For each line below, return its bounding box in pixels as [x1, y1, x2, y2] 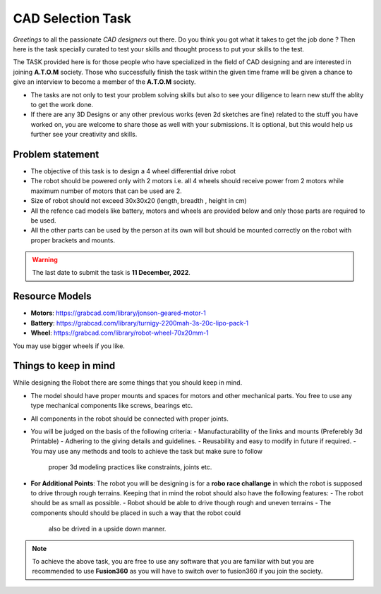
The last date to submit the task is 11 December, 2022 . [32, 268, 190, 277]
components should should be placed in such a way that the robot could [30, 508, 241, 517]
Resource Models [13, 290, 92, 302]
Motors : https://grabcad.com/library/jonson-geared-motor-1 [30, 309, 206, 317]
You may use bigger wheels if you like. [13, 342, 125, 350]
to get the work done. [30, 100, 94, 109]
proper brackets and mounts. [30, 236, 116, 245]
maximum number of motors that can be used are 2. [30, 187, 183, 195]
